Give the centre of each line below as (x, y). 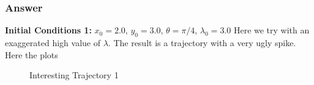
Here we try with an (271, 30)
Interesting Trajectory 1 (74, 75)
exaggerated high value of (53, 43)
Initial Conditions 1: (48, 30)
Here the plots (32, 54)
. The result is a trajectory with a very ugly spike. (202, 43)
